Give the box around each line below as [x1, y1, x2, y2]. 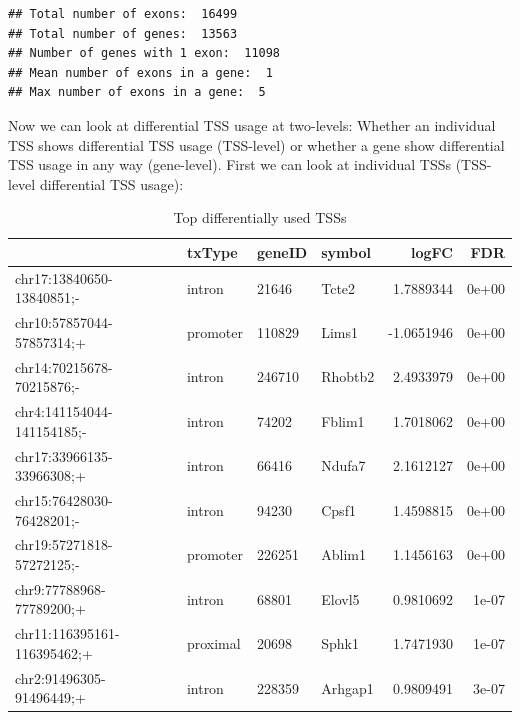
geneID [257, 241, 308, 262]
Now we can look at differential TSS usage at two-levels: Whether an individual [8, 114, 496, 135]
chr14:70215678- [15, 356, 113, 377]
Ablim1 [321, 544, 366, 565]
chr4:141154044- [15, 401, 113, 422]
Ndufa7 [321, 455, 366, 476]
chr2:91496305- [15, 667, 106, 688]
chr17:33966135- [15, 445, 113, 466]
